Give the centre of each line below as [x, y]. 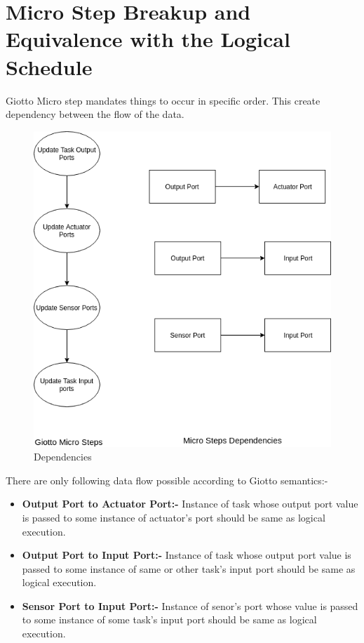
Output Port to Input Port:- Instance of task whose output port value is [187, 555]
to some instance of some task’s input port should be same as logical [169, 619]
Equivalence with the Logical [148, 39]
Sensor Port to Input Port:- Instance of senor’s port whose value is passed [190, 605]
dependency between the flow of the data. [95, 114]
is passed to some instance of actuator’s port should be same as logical [174, 517]
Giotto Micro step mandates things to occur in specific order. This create [163, 100]
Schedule [49, 66]
